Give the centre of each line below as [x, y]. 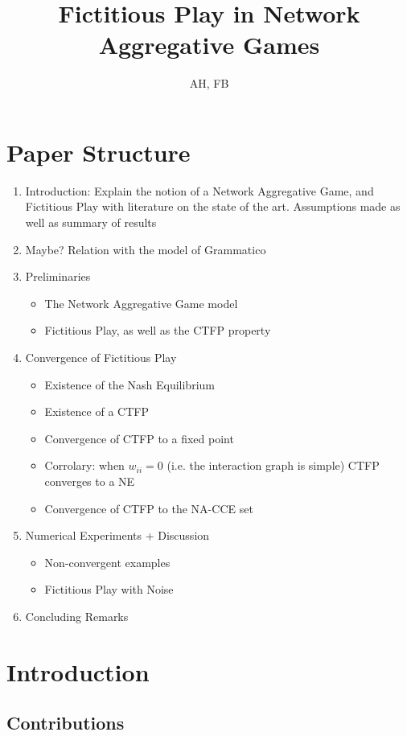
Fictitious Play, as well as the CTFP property [158, 330]
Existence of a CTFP [97, 411]
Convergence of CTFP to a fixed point [139, 438]
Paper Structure [99, 152]
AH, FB [209, 83]
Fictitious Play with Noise [109, 589]
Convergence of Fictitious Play [101, 357]
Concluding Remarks [77, 616]
